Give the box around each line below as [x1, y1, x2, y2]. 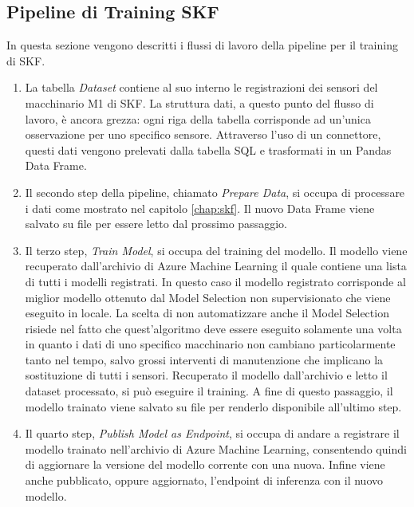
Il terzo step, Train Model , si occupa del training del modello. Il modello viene [25, 242, 408, 258]
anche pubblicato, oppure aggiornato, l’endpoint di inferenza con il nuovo [25, 472, 383, 489]
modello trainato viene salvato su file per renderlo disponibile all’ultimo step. [25, 398, 402, 415]
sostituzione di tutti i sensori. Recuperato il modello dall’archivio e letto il [25, 367, 388, 383]
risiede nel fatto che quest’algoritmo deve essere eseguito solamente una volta [25, 320, 402, 336]
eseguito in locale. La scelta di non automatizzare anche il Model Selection [25, 305, 389, 321]
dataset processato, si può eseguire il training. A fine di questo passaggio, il [25, 383, 393, 399]
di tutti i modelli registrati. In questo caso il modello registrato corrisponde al [25, 273, 406, 289]
